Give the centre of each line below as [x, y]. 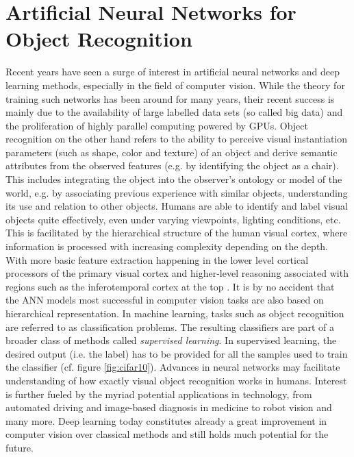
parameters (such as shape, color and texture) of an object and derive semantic [172, 152]
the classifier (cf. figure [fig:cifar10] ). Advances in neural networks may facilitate [173, 367]
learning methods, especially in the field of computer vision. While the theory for [175, 85]
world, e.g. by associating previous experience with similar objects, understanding [177, 192]
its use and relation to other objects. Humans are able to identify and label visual [177, 206]
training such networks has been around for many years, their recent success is [170, 98]
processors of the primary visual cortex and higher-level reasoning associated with [177, 273]
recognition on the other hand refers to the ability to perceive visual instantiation [177, 139]
